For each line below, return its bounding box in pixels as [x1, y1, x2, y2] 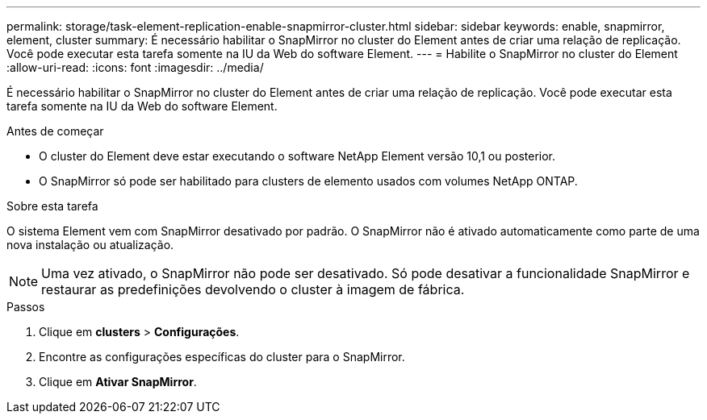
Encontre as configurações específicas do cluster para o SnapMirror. [39, 350, 405, 364]
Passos [6, 300, 45, 314]
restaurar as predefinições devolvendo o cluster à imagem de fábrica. [41, 281, 465, 297]
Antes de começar [6, 124, 104, 138]
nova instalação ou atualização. [6, 238, 174, 252]
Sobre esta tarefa [6, 199, 98, 213]
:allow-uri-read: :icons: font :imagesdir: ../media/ [6, 60, 264, 74]
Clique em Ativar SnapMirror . [39, 375, 197, 389]
